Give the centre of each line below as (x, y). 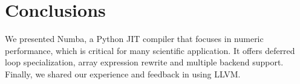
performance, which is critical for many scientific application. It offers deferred (150, 50)
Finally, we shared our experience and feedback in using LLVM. (123, 73)
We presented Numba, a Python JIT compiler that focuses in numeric (134, 39)
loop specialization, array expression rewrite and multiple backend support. (144, 62)
